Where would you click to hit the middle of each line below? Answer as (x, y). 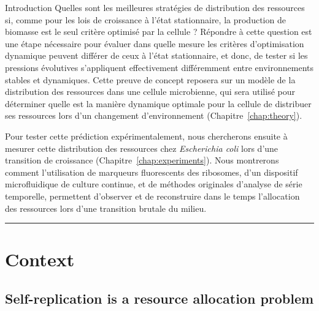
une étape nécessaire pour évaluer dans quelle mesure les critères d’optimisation (155, 43)
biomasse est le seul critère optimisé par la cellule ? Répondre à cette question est (159, 32)
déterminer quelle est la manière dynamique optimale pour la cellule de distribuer (158, 103)
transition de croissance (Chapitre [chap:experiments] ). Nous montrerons (142, 160)
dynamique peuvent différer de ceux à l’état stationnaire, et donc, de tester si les (156, 55)
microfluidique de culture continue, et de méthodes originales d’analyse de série (154, 184)
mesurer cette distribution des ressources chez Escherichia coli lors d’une (142, 148)
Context (40, 259)
